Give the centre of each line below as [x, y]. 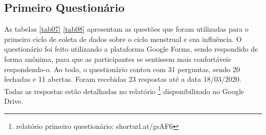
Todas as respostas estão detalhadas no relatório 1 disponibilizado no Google [124, 90]
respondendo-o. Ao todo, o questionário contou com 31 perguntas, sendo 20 [122, 69]
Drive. [14, 101]
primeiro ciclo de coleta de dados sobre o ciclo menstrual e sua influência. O [123, 39]
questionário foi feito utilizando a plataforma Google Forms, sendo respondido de [131, 49]
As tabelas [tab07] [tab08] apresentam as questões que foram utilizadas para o [126, 29]
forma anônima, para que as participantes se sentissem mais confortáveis [118, 59]
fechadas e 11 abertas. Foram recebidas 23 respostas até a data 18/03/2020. [123, 79]
